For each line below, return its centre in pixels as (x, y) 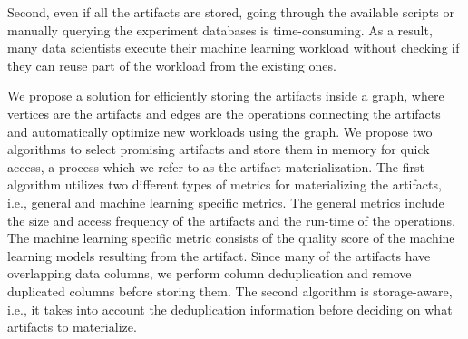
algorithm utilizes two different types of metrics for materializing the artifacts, (224, 184)
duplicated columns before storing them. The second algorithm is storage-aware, (230, 291)
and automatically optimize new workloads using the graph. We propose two (220, 131)
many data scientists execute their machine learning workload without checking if (234, 48)
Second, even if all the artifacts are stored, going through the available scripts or (231, 12)
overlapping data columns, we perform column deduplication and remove (210, 273)
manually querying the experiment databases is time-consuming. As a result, (220, 29)
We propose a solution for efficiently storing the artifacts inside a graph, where (226, 96)
